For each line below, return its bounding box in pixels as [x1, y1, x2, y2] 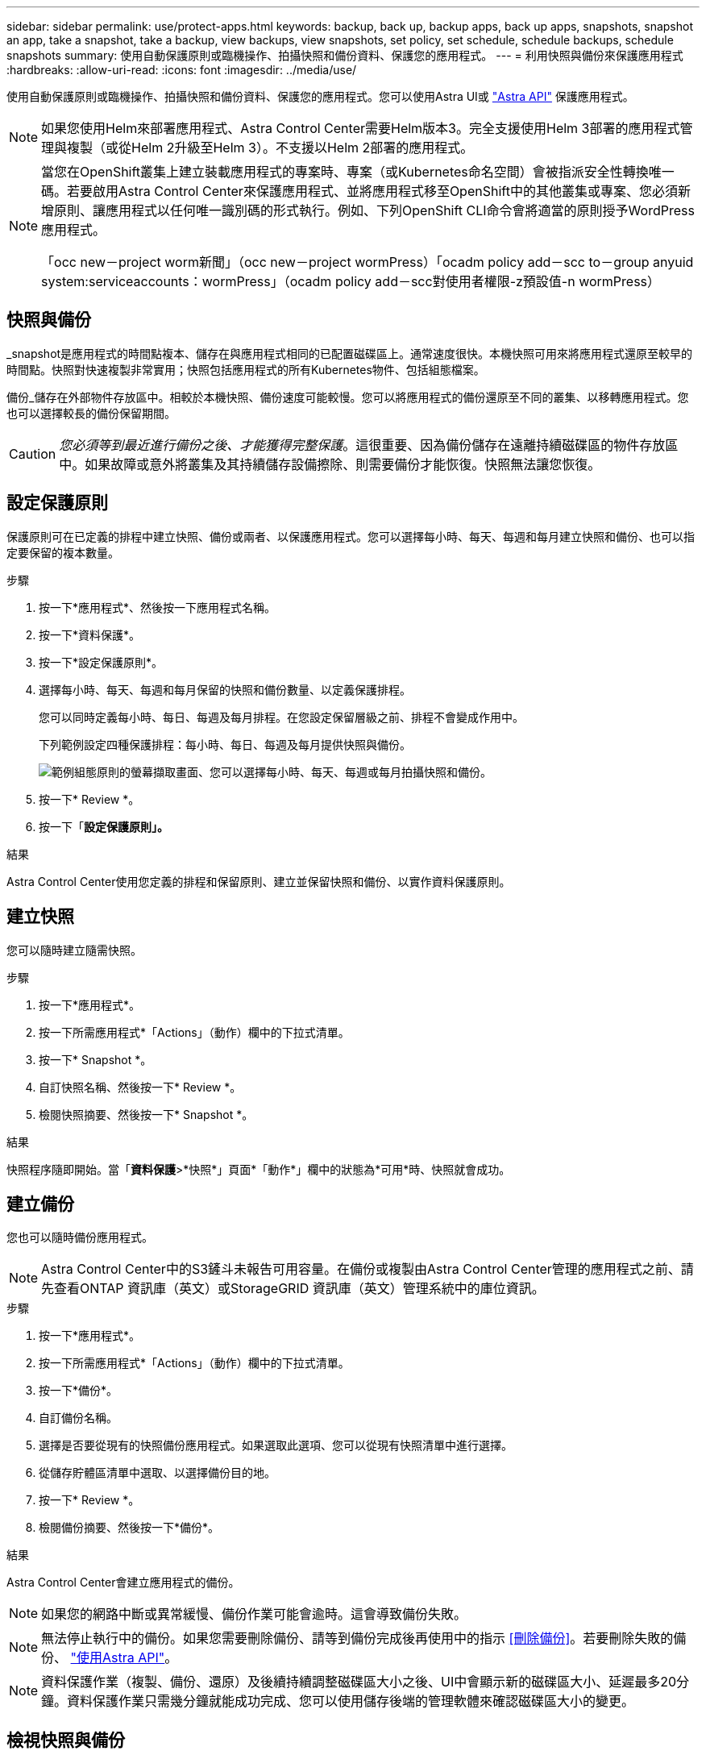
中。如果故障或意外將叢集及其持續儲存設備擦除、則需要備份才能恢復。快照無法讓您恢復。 [59, 455, 601, 472]
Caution [9, 445, 56, 462]
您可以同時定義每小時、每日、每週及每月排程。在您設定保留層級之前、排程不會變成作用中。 [39, 709, 524, 724]
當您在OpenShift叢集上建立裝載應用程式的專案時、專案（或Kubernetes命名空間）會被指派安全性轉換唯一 [41, 164, 675, 180]
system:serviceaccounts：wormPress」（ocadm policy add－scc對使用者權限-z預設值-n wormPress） [41, 273, 661, 289]
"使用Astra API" [70, 1649, 165, 1666]
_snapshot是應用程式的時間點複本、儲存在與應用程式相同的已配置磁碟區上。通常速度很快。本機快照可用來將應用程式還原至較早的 [6, 346, 693, 360]
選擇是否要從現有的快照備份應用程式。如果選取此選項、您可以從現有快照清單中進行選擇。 [39, 1438, 513, 1453]
